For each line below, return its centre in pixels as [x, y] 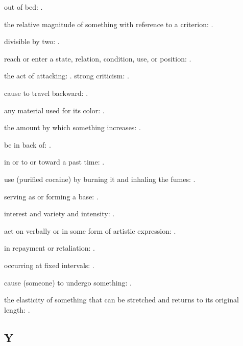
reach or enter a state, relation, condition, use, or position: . [98, 58]
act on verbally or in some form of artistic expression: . [90, 230]
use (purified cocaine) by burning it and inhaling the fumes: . [100, 179]
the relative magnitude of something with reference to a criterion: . [109, 24]
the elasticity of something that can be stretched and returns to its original [121, 300]
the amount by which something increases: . [72, 127]
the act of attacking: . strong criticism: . [67, 76]
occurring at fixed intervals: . [49, 265]
